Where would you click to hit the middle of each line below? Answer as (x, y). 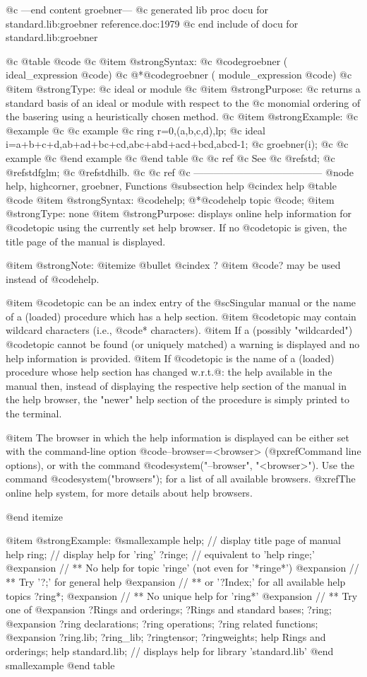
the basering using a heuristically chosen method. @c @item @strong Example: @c (182, 116)
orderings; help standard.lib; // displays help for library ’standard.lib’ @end (170, 650)
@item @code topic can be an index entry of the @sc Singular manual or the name (181, 302)
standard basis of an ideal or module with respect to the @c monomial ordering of (183, 102)
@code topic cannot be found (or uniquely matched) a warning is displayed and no (183, 344)
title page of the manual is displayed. (86, 241)
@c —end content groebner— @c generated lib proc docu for (137, 9)
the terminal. (34, 413)
